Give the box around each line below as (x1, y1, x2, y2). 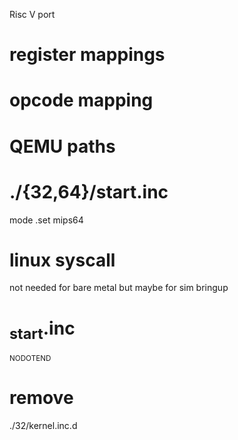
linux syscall (9, 249, 116, 271)
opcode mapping (9, 89, 154, 112)
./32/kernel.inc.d (9, 419, 78, 431)
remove (9, 387, 74, 409)
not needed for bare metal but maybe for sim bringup (9, 282, 229, 294)
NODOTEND (9, 353, 52, 363)
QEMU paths (9, 135, 116, 158)
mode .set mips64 (9, 214, 84, 226)
